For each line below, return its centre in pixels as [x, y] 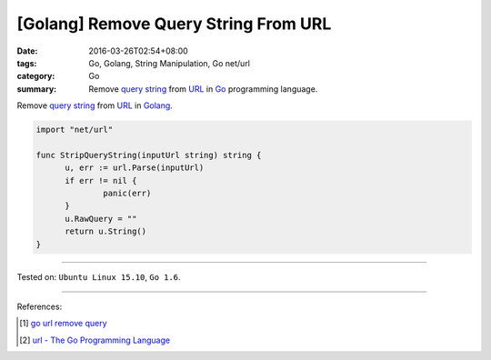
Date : [27, 51]
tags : [27, 63]
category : [36, 76]
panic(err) [127, 194]
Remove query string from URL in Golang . [95, 105]
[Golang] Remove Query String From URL [174, 24]
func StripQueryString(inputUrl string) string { [149, 155]
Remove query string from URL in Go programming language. [203, 89]
